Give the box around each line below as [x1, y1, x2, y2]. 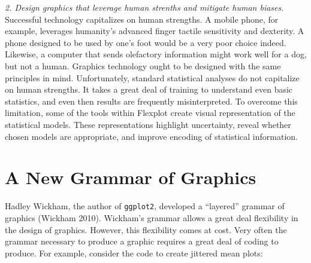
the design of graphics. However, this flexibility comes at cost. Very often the [5, 223, 287, 236]
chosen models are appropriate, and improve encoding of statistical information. [5, 130, 298, 142]
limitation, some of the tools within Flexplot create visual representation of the [5, 106, 295, 119]
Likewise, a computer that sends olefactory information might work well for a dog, [5, 48, 307, 60]
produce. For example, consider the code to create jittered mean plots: [5, 246, 263, 259]
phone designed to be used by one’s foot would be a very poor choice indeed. [5, 36, 286, 48]
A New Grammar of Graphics [5, 165, 256, 189]
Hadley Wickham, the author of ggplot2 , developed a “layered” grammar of [5, 200, 285, 212]
